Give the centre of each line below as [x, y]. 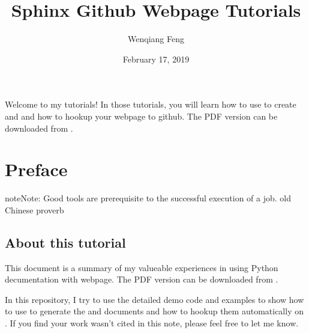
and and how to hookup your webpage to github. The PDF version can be [141, 116]
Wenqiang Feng [156, 39]
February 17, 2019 [156, 59]
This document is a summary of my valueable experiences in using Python [142, 267]
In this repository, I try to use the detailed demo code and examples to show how [154, 299]
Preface [36, 169]
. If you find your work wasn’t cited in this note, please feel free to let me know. [152, 322]
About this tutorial [65, 242]
